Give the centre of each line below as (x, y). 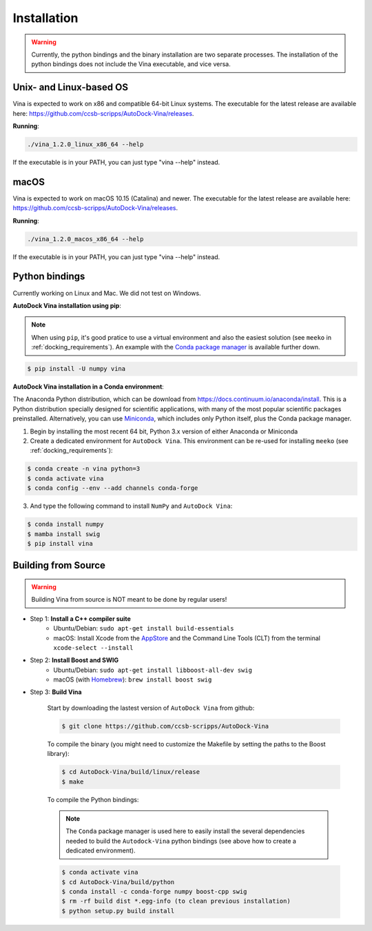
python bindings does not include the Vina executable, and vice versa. (131, 64)
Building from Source (59, 565)
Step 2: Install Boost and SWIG (74, 660)
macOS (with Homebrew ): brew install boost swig (133, 679)
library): (58, 754)
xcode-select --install (93, 647)
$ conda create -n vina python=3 (84, 469)
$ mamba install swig (64, 534)
